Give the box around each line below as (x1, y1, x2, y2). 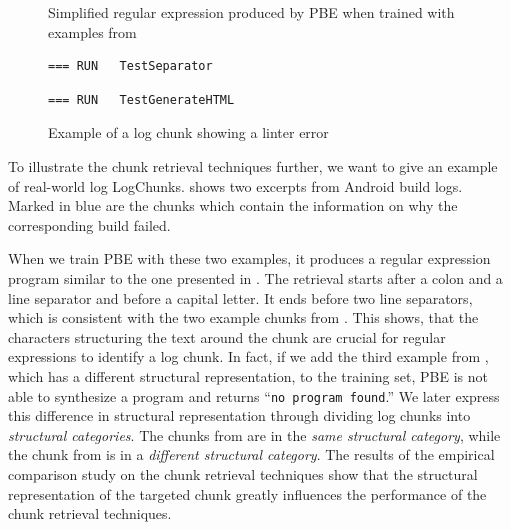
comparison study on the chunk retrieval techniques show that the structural (8, 463, 478, 484)
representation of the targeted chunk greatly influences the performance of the (8, 483, 487, 504)
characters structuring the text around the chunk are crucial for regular (8, 326, 446, 347)
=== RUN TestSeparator (48, 59, 213, 74)
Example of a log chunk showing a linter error (48, 122, 329, 143)
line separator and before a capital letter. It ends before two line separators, (8, 287, 473, 308)
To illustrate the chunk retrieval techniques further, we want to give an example (8, 155, 498, 176)
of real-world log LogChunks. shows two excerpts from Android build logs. (8, 175, 463, 196)
